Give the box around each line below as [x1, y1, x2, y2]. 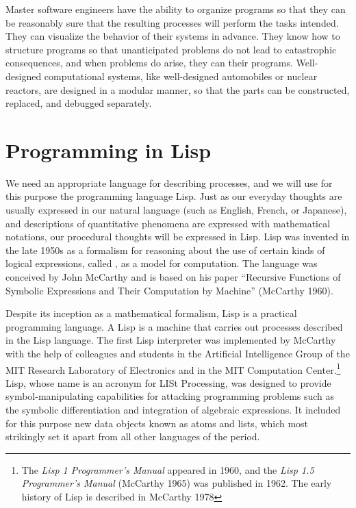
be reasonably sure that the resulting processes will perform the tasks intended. [5, 15, 339, 29]
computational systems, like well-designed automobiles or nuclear [44, 68, 318, 83]
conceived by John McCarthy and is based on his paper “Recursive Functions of [5, 270, 341, 284]
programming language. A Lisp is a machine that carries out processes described [5, 319, 343, 333]
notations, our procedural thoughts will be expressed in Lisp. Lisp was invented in [5, 229, 350, 244]
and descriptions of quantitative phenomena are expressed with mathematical [5, 216, 331, 230]
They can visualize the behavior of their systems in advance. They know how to [5, 29, 340, 43]
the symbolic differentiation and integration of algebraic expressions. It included [5, 403, 341, 417]
